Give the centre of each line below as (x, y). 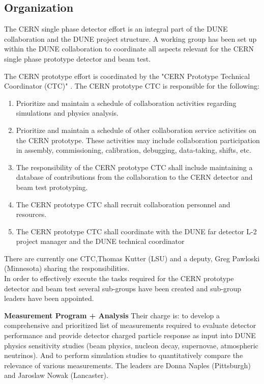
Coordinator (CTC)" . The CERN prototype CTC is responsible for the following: (132, 86)
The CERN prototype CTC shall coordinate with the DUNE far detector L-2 (136, 231)
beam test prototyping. (52, 187)
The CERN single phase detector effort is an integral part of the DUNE (116, 29)
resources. (31, 214)
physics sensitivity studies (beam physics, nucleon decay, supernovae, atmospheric (131, 345)
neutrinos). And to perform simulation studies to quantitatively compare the (124, 355)
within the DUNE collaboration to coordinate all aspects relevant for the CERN (129, 49)
